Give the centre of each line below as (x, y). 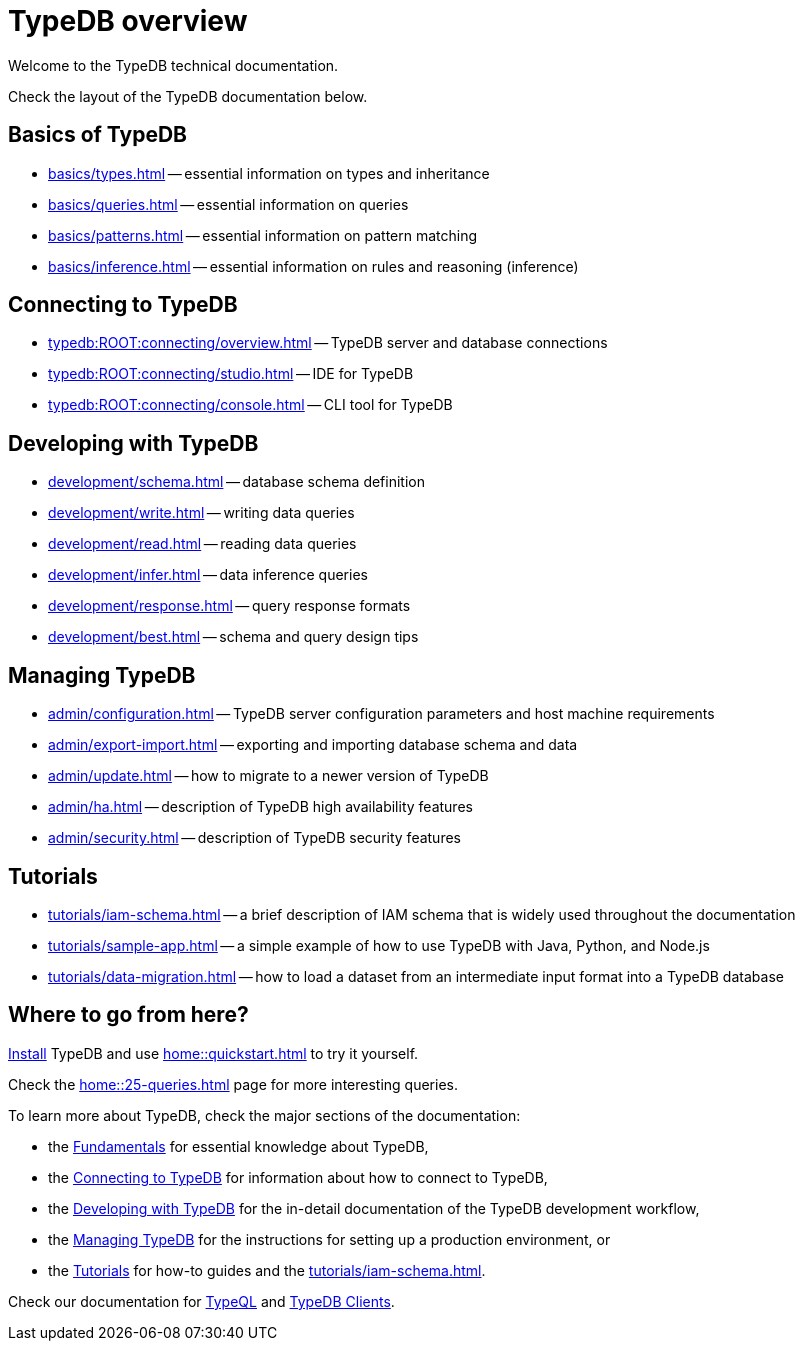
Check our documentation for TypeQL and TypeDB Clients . (201, 1301)
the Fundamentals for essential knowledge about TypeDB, (238, 1146)
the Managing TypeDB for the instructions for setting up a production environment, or (329, 1239)
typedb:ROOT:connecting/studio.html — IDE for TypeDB (231, 374)
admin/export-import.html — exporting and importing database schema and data (313, 745)
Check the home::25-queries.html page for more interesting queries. (233, 1084)
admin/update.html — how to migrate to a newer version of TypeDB (268, 776)
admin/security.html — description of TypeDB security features (254, 838)
